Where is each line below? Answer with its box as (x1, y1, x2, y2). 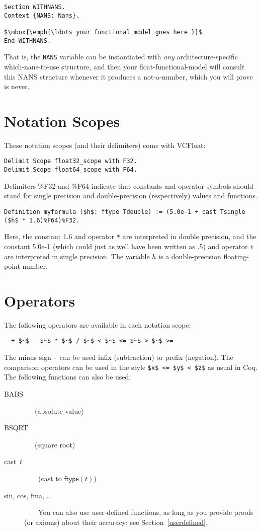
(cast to (38, 473, 62, 483)
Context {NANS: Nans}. (4, 12, 80, 19)
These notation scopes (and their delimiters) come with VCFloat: (4, 139, 206, 150)
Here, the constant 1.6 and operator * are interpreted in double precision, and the (4, 231, 256, 242)
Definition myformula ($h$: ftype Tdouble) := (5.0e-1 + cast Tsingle (4, 208, 245, 215)
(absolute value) (34, 405, 84, 416)
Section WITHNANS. (4, 4, 65, 11)
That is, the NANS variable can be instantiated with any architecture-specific (4, 51, 238, 62)
